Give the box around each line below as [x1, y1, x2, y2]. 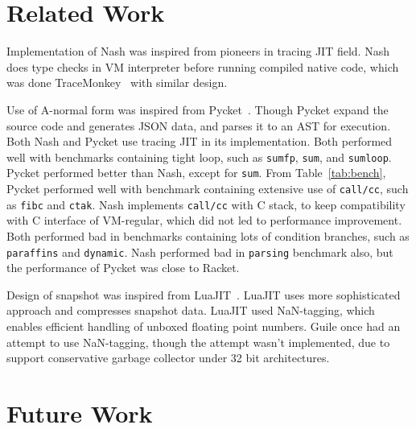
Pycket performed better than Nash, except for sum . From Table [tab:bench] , [6, 164, 386, 181]
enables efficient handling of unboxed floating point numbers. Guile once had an [6, 317, 401, 334]
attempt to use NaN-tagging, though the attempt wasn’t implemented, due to [6, 333, 390, 350]
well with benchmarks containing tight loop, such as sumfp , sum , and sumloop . [6, 148, 392, 165]
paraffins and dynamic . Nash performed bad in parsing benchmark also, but [6, 243, 393, 260]
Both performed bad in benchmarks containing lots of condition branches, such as [6, 227, 410, 244]
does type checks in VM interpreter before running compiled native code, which [6, 58, 399, 75]
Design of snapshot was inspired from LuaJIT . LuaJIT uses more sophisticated [6, 286, 401, 303]
